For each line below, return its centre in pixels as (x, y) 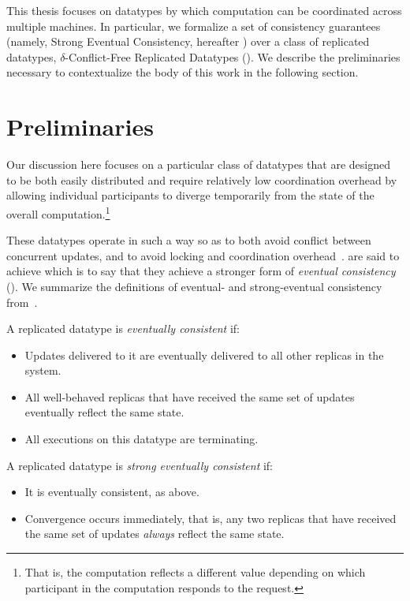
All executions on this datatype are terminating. (142, 439)
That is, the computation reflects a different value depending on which (195, 572)
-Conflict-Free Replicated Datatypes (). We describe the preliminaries (233, 56)
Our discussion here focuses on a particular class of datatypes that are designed (198, 164)
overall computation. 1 (58, 212)
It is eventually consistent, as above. (112, 492)
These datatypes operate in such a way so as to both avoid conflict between (189, 240)
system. (43, 370)
